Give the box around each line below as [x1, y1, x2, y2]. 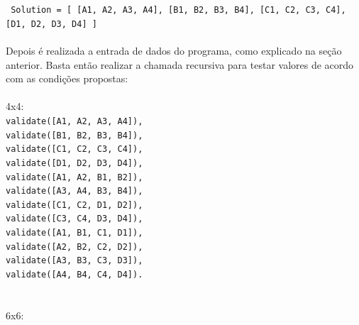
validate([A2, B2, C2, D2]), [6, 241, 143, 252]
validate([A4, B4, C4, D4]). [6, 270, 143, 280]
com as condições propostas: [6, 71, 128, 86]
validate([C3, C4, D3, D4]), [6, 214, 143, 224]
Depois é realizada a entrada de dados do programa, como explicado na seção [6, 43, 342, 57]
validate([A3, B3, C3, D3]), [6, 255, 143, 266]
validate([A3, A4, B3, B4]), [6, 186, 143, 197]
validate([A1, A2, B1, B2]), [6, 172, 143, 182]
